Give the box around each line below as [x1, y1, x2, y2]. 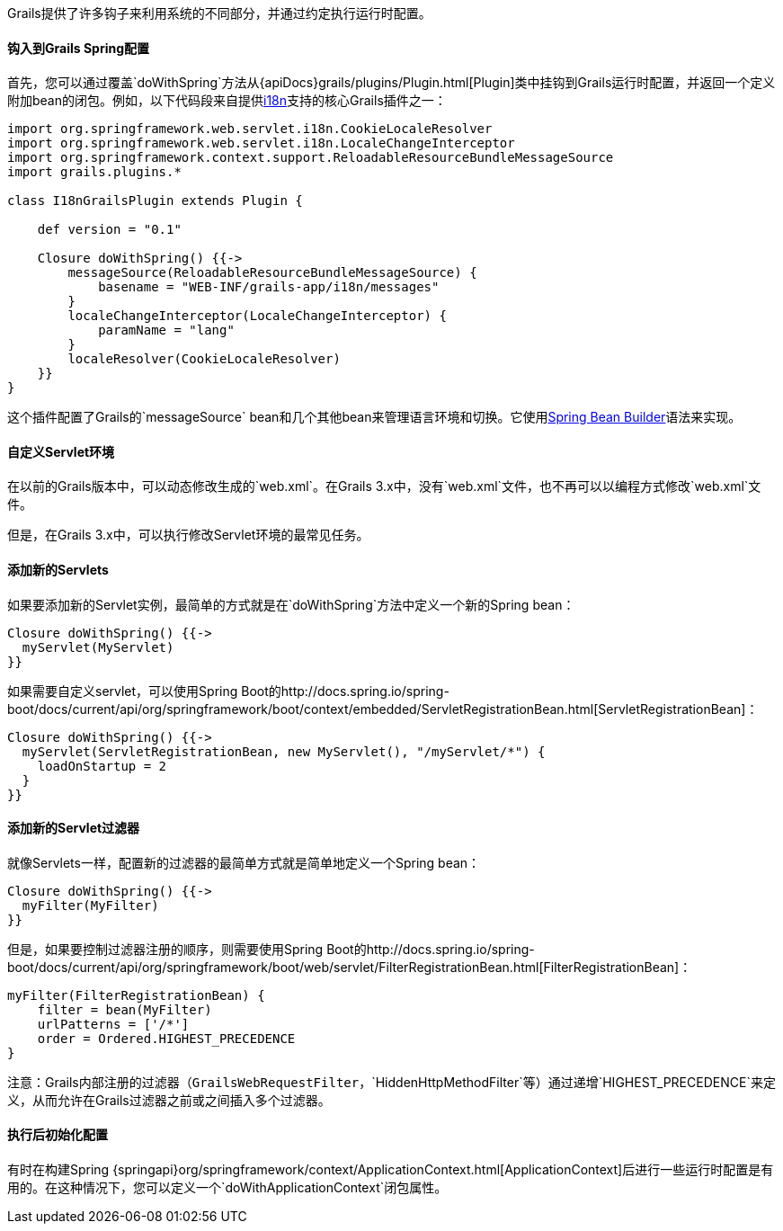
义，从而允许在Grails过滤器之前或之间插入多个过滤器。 [7, 1092, 331, 1108]
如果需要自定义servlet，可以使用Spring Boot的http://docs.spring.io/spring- [7, 682, 449, 699]
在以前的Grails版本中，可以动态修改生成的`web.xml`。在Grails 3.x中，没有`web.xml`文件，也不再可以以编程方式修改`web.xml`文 [7, 478, 761, 495]
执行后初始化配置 [7, 1127, 108, 1143]
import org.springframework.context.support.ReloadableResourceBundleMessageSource [7, 150, 614, 165]
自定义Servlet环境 [7, 443, 115, 459]
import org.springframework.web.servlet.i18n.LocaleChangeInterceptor [7, 136, 515, 151]
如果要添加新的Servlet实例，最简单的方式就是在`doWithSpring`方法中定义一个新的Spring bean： [7, 596, 575, 612]
